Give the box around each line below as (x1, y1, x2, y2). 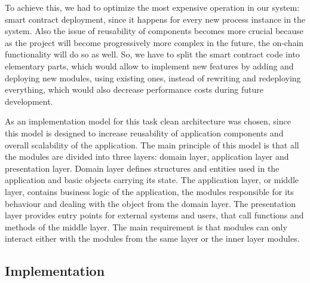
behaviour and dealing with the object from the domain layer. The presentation (5, 197, 296, 209)
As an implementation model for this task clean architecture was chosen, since (5, 115, 291, 127)
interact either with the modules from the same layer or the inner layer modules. (5, 232, 300, 245)
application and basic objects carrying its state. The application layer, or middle (5, 174, 299, 186)
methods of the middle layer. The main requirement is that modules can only (5, 220, 287, 233)
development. (5, 95, 53, 107)
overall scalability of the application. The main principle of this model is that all (5, 138, 299, 151)
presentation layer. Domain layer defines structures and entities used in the (5, 162, 280, 174)
